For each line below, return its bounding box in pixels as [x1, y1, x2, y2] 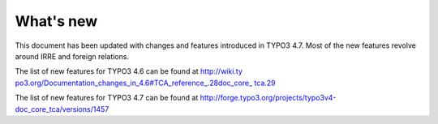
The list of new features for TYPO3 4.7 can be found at [15, 93, 199, 103]
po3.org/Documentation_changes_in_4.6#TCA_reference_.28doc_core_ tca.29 [15, 78, 276, 88]
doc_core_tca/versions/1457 [15, 104, 109, 113]
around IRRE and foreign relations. [15, 51, 130, 61]
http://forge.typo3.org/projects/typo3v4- [200, 93, 337, 103]
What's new [15, 12, 98, 30]
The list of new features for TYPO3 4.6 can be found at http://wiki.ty [15, 66, 243, 76]
